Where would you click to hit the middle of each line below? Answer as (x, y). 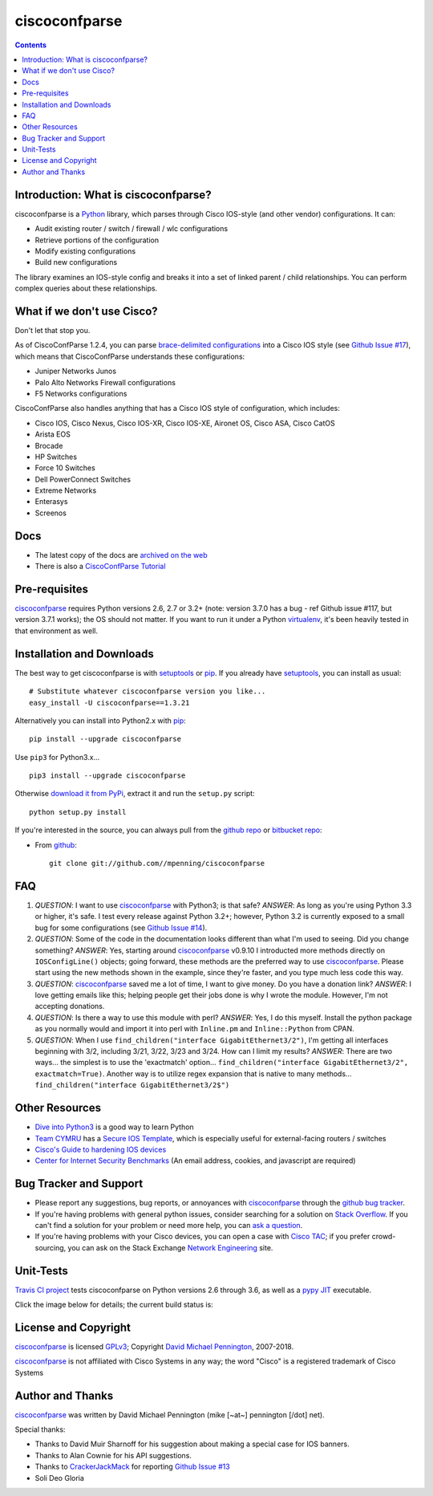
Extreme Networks (66, 490)
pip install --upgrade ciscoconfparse (105, 739)
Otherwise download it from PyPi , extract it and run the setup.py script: (135, 794)
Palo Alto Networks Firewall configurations (105, 382)
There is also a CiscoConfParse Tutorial (100, 567)
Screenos (51, 513)
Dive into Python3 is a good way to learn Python (114, 1127)
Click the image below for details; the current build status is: (114, 1305)
